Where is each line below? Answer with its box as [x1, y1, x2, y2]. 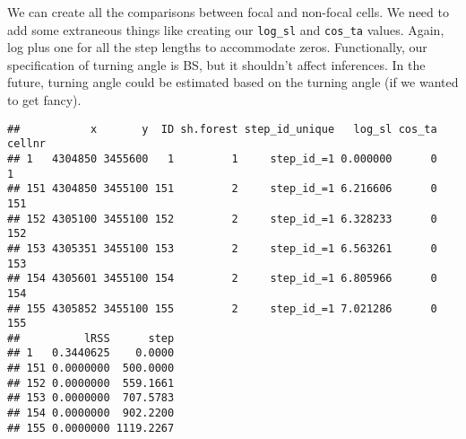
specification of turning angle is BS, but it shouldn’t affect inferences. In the [7, 55, 426, 74]
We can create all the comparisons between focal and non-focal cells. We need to [7, 3, 449, 21]
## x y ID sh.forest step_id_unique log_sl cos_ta [7, 122, 437, 136]
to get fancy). [7, 91, 82, 110]
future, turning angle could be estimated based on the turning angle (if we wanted [7, 73, 459, 92]
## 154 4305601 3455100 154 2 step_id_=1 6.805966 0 [7, 272, 437, 285]
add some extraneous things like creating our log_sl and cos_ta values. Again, [7, 20, 444, 39]
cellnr [7, 137, 46, 151]
